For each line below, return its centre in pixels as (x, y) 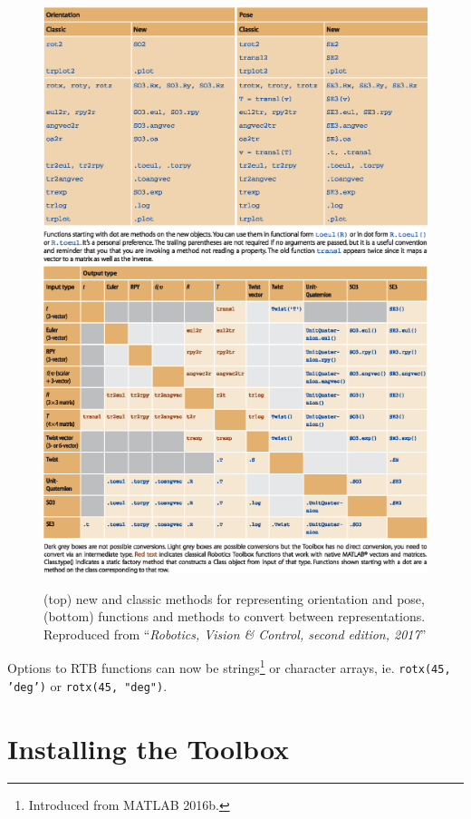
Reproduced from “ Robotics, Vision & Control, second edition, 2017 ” (235, 634)
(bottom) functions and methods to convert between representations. (235, 616)
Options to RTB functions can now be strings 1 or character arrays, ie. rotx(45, (229, 667)
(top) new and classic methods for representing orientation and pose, (234, 598)
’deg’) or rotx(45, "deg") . (87, 685)
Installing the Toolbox (149, 748)
